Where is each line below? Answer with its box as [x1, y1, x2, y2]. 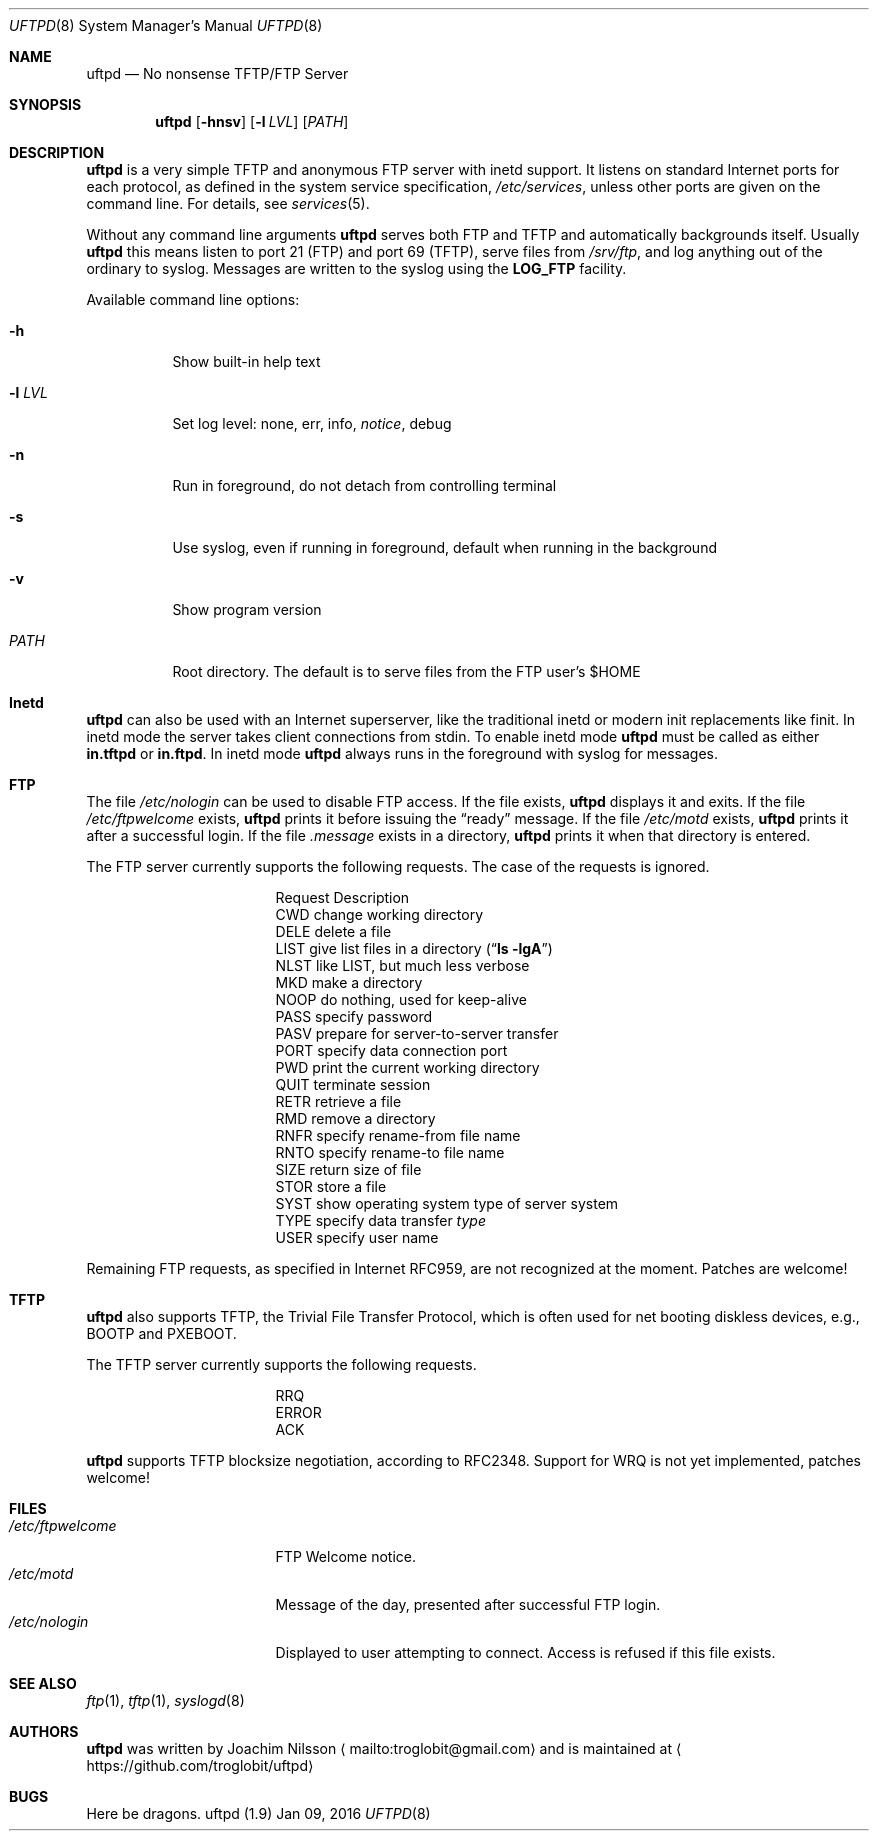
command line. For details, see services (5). [86, 195, 370, 212]
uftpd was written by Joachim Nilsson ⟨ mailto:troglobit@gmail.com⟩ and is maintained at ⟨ [86, 1740, 682, 1757]
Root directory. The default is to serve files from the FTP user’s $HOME [172, 663, 641, 680]
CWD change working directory [275, 906, 484, 923]
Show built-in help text [172, 353, 321, 370]
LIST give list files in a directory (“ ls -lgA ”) [275, 940, 553, 957]
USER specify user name [275, 1229, 439, 1246]
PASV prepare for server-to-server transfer [275, 1025, 559, 1042]
